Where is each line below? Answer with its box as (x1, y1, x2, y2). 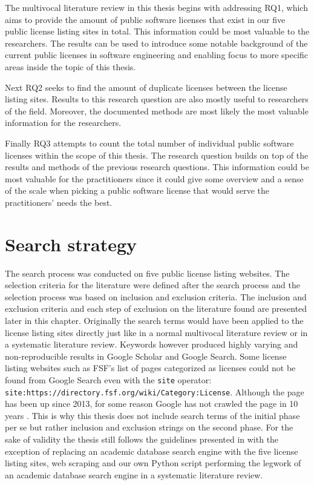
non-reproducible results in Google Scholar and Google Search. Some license (5, 349, 287, 362)
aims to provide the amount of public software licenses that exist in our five (5, 13, 286, 25)
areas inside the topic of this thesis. (5, 60, 136, 73)
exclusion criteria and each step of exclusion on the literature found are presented (5, 302, 307, 315)
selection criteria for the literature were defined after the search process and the (5, 279, 300, 291)
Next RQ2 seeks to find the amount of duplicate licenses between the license (5, 81, 287, 93)
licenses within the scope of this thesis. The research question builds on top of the (5, 148, 309, 161)
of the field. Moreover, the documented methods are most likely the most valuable (5, 104, 309, 117)
